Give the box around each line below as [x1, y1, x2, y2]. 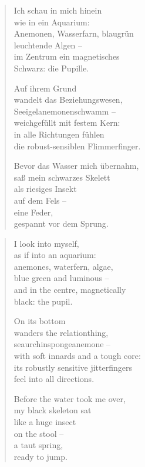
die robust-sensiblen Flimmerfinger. [14, 139, 141, 152]
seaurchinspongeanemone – [14, 338, 111, 350]
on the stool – [14, 427, 64, 439]
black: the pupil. [14, 295, 73, 307]
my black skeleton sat [14, 404, 92, 416]
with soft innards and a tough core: [14, 350, 141, 362]
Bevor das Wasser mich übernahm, [14, 159, 139, 172]
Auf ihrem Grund [14, 81, 77, 94]
